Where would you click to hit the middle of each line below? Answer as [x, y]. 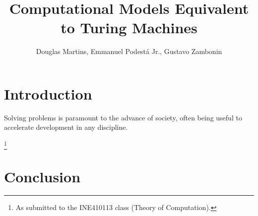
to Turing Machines [129, 27]
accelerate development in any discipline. [66, 127]
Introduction [48, 93]
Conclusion [42, 176]
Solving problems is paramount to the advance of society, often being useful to [123, 117]
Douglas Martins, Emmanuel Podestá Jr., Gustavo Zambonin [129, 51]
